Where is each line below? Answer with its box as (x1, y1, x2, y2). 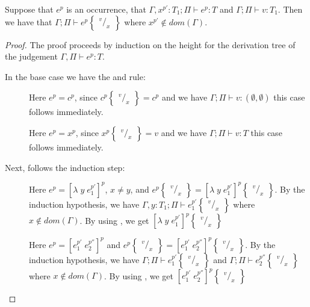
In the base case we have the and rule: (5, 70, 146, 82)
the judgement (5, 50, 58, 63)
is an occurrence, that (66, 3, 146, 15)
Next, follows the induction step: (5, 161, 125, 173)
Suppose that (5, 3, 54, 15)
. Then (277, 3, 303, 15)
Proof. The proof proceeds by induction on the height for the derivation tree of (5, 38, 296, 51)
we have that (5, 15, 52, 28)
